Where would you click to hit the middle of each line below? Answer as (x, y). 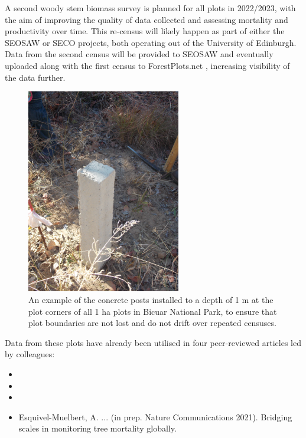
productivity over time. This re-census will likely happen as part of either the (145, 31)
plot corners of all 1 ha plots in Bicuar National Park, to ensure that (153, 311)
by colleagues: (30, 354)
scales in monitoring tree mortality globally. (97, 428)
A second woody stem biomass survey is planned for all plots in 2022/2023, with (150, 8)
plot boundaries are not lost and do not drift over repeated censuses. (152, 323)
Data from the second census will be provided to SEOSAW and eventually (139, 54)
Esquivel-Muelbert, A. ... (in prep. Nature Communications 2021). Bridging (155, 416)
